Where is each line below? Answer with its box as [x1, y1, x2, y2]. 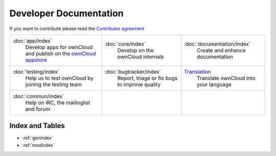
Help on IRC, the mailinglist [25, 99, 90, 106]
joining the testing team [25, 81, 82, 88]
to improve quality [117, 81, 161, 88]
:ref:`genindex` [22, 135, 54, 141]
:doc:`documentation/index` [184, 40, 251, 47]
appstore [25, 56, 47, 63]
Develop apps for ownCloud [25, 43, 93, 50]
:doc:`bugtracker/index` [104, 68, 161, 75]
